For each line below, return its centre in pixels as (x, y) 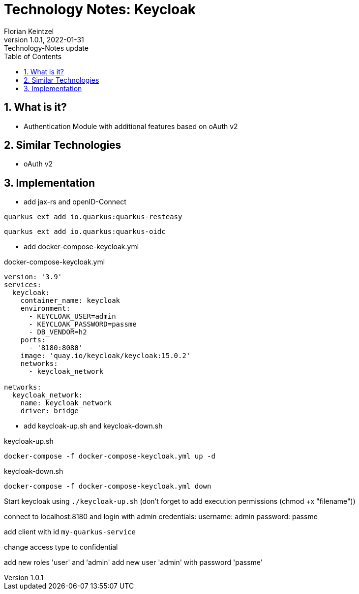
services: (23, 285)
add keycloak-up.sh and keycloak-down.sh (93, 426)
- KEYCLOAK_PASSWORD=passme (83, 324)
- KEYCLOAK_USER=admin (72, 316)
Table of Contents (33, 56)
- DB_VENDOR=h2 (58, 332)
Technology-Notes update (46, 48)
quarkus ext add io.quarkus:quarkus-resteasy (93, 217)
